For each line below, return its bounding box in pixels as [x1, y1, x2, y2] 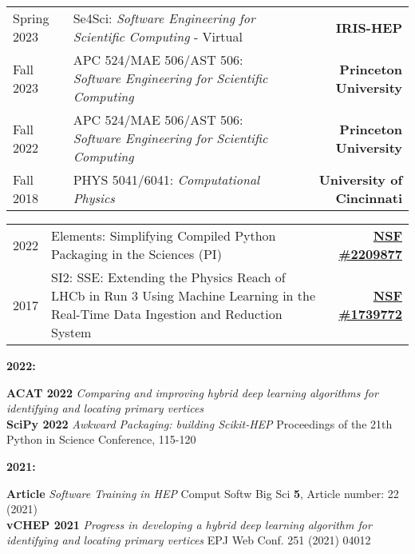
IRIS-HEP [335, 18, 402, 37]
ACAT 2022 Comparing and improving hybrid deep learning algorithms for [6, 384, 378, 401]
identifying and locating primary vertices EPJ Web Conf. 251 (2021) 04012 [6, 532, 371, 548]
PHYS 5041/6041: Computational [73, 170, 260, 189]
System [51, 323, 92, 341]
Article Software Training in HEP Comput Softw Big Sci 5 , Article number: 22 [6, 484, 399, 501]
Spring [13, 9, 49, 27]
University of [318, 170, 402, 189]
